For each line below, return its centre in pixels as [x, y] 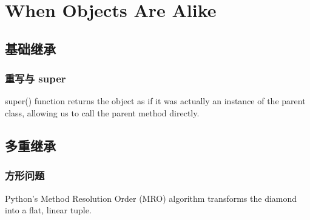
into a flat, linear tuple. [48, 210]
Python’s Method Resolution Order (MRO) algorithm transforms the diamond [151, 198]
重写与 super [35, 78]
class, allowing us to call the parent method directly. [102, 112]
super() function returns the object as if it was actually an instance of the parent [155, 101]
